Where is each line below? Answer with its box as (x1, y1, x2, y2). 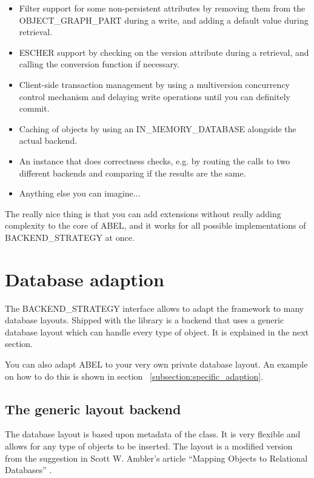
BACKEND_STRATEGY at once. (5, 231, 135, 243)
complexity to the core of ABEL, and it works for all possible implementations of (5, 219, 306, 232)
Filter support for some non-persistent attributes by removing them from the (19, 2, 306, 14)
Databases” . (5, 463, 52, 476)
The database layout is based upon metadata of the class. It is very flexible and (5, 428, 301, 440)
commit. (19, 102, 50, 115)
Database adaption (5, 266, 164, 291)
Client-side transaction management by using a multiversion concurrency (19, 78, 290, 90)
